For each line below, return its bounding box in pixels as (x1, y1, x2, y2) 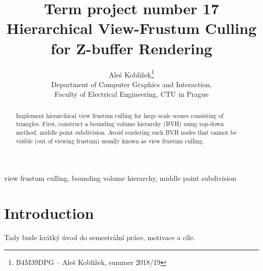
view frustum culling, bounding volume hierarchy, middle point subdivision (4, 173, 236, 183)
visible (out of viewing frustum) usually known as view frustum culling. (16, 136, 204, 145)
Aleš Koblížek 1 (109, 67, 154, 80)
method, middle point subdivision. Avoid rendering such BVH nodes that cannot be (16, 128, 237, 137)
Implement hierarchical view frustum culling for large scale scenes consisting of (16, 111, 224, 120)
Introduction (4, 203, 94, 223)
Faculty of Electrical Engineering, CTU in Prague (54, 89, 209, 99)
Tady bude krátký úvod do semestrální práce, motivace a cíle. (4, 232, 195, 243)
